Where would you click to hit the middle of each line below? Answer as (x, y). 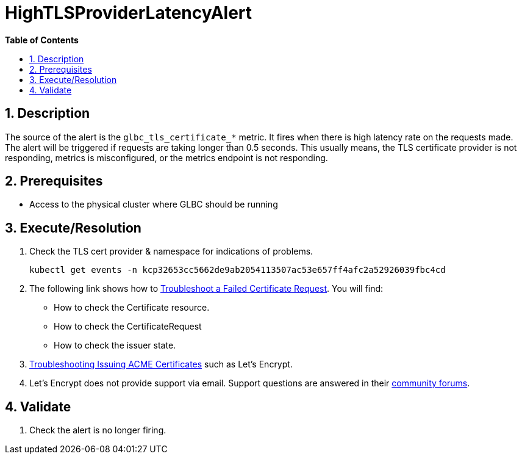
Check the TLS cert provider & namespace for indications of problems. (171, 251)
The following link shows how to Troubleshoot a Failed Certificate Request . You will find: (206, 289)
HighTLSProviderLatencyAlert (129, 13)
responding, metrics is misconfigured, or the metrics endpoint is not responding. (166, 157)
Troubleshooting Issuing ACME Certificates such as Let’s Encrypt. (161, 364)
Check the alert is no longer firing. (98, 430)
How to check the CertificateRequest (128, 327)
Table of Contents (42, 40)
